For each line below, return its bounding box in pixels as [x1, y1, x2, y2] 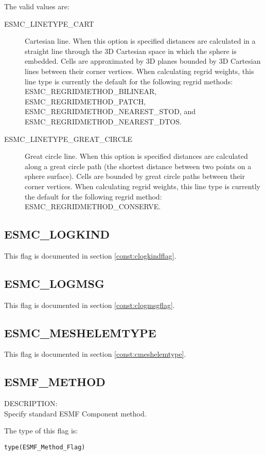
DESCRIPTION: [4, 398, 58, 409]
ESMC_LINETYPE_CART [4, 18, 94, 29]
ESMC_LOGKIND [4, 226, 110, 242]
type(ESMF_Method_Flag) [4, 444, 85, 451]
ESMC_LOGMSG [4, 275, 104, 291]
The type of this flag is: [4, 425, 78, 436]
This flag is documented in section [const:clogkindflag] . [4, 250, 176, 261]
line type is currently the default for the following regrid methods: [25, 76, 233, 86]
